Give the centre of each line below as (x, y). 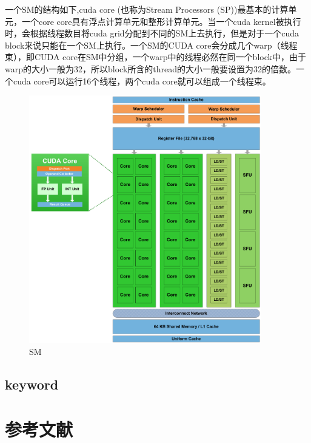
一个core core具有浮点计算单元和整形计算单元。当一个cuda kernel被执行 (161, 21)
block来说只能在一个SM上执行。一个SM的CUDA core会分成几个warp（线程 (151, 45)
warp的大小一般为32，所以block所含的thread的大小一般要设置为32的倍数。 (150, 68)
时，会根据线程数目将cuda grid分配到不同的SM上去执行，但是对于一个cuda (152, 33)
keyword (32, 384)
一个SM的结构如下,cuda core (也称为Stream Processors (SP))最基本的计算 (147, 9)
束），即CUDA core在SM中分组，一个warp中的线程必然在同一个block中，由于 (155, 57)
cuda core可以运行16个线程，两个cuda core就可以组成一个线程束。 (142, 81)
